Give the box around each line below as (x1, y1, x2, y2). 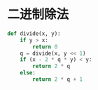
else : (20, 70, 36, 77)
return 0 (32, 43, 58, 50)
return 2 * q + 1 (32, 76, 83, 83)
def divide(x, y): (7, 30, 61, 37)
